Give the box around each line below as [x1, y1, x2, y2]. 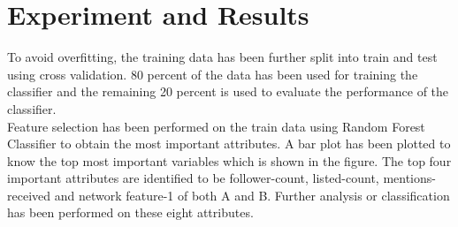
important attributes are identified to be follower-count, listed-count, [7, 169, 379, 187]
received [7, 185, 51, 204]
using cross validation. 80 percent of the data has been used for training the [7, 64, 418, 83]
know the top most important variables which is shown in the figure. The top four [7, 151, 452, 170]
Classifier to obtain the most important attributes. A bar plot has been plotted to [7, 134, 451, 153]
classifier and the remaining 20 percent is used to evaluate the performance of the [7, 82, 449, 101]
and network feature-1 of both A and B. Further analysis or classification [54, 185, 450, 204]
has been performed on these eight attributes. [7, 203, 254, 222]
